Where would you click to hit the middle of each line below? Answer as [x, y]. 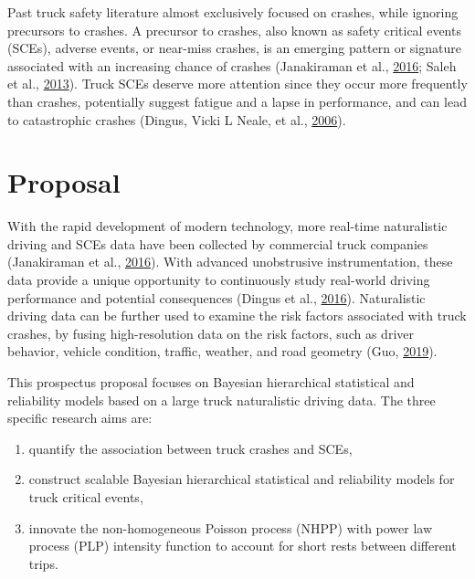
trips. [43, 563]
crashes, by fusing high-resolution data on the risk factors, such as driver [211, 333]
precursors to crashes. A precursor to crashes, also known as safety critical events [234, 30]
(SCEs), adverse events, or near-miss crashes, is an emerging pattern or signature [234, 48]
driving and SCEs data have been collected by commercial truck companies [218, 243]
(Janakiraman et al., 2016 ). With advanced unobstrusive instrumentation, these [230, 262]
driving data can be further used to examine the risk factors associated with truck [237, 316]
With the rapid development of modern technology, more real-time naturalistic [227, 226]
